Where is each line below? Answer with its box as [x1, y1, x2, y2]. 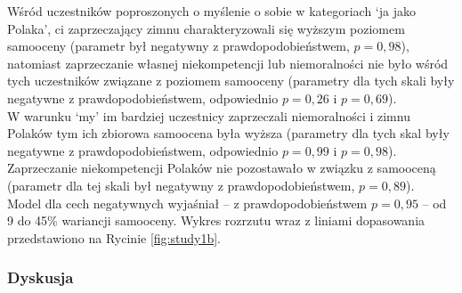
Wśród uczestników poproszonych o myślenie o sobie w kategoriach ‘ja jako [7, 2, 416, 20]
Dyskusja [7, 266, 74, 289]
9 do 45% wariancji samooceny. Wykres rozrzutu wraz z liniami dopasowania [7, 211, 426, 230]
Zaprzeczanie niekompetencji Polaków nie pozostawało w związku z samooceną [7, 159, 436, 177]
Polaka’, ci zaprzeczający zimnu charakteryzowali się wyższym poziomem [7, 19, 405, 37]
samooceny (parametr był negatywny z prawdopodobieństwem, [7, 37, 350, 55]
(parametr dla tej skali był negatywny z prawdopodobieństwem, [7, 175, 355, 194]
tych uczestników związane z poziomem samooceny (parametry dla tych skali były [7, 71, 455, 90]
